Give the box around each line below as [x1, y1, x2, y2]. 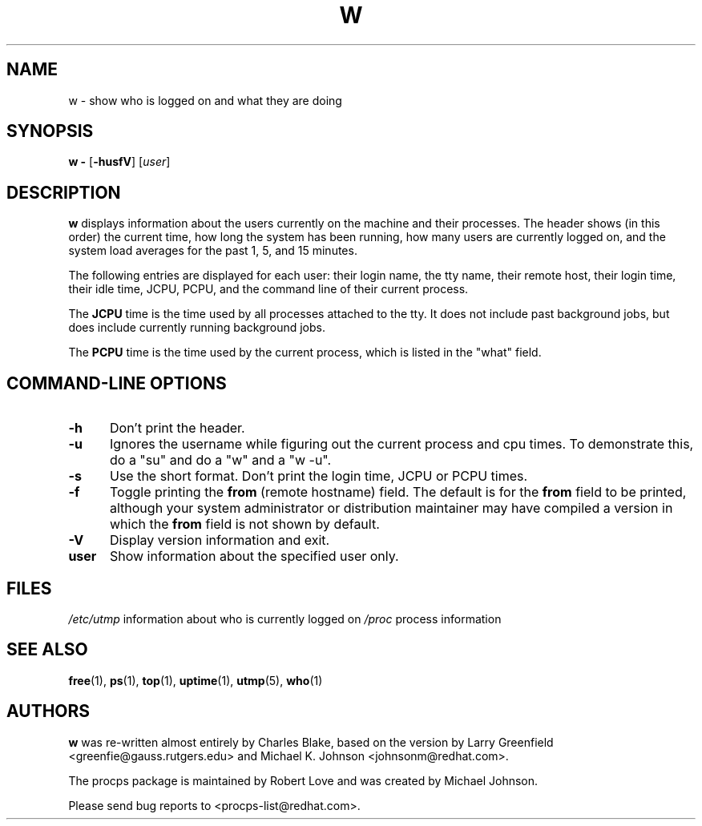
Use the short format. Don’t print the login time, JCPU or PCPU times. [109, 468, 528, 485]
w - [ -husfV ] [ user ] [68, 155, 171, 169]
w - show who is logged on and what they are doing [68, 93, 342, 107]
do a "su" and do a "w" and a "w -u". [109, 452, 332, 469]
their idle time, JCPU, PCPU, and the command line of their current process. [68, 282, 469, 296]
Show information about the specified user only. [109, 548, 399, 565]
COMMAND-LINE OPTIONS [6, 373, 227, 393]
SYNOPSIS [6, 121, 94, 142]
